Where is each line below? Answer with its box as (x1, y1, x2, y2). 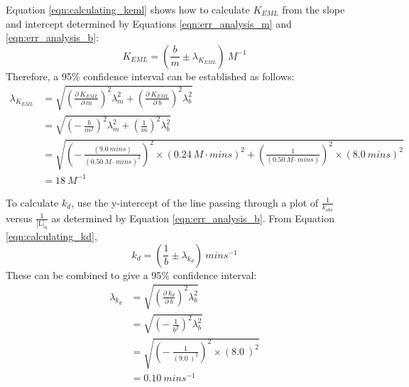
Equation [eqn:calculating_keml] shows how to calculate (6, 2, 250, 16)
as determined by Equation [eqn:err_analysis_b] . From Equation (51, 210, 334, 225)
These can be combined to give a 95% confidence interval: (6, 267, 257, 282)
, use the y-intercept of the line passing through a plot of (71, 195, 319, 209)
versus (6, 210, 33, 225)
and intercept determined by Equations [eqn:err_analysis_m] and (6, 16, 292, 31)
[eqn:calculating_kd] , (6, 229, 97, 244)
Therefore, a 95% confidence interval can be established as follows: (6, 68, 295, 83)
